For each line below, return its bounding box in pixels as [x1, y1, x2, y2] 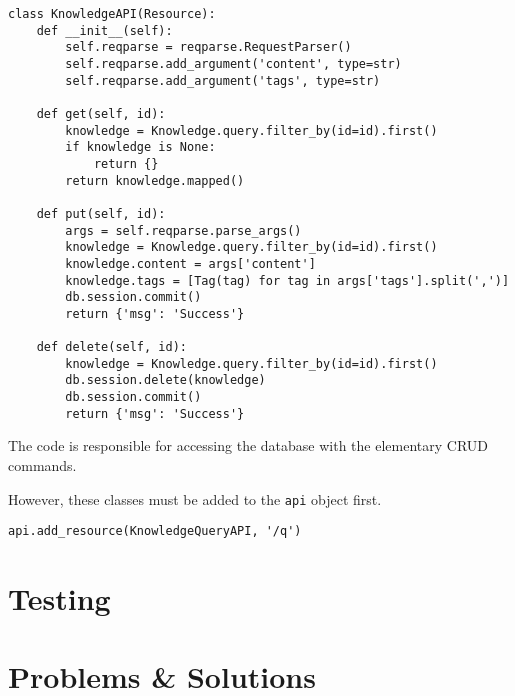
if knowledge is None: [65, 140, 216, 155]
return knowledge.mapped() [65, 173, 245, 188]
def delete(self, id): [36, 340, 187, 355]
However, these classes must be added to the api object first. [8, 488, 382, 509]
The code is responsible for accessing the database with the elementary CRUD [8, 435, 489, 456]
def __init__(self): [36, 23, 173, 38]
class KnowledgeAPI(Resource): [8, 7, 216, 21]
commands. [8, 455, 77, 475]
